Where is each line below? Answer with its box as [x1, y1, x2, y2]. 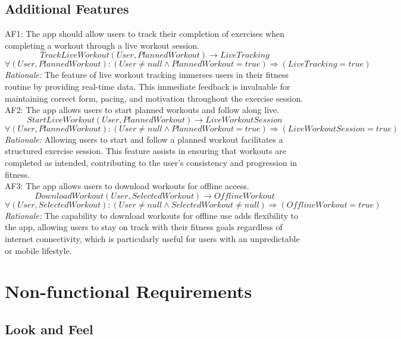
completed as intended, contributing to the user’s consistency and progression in [5, 156, 297, 168]
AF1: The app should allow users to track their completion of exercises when [5, 27, 285, 40]
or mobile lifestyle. [5, 244, 72, 256]
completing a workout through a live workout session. [5, 39, 200, 51]
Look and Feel [5, 319, 93, 338]
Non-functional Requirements [5, 279, 252, 303]
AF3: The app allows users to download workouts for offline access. [5, 180, 249, 192]
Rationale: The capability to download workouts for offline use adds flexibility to [5, 209, 299, 221]
